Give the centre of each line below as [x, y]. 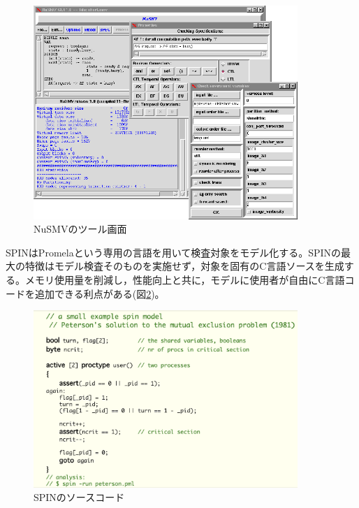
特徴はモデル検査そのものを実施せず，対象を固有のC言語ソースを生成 [184, 266]
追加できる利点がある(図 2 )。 [100, 293]
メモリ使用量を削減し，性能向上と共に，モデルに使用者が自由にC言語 [185, 279]
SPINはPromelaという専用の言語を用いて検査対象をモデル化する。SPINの [174, 252]
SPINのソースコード [79, 497]
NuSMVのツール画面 [80, 229]
